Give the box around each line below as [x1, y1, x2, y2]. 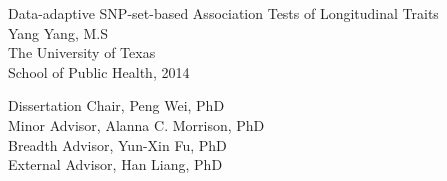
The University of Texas [8, 42, 156, 63]
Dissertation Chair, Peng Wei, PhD [8, 95, 225, 116]
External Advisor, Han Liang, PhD [8, 154, 223, 175]
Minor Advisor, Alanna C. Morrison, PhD [8, 114, 265, 135]
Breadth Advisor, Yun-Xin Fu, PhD [8, 134, 227, 155]
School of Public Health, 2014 [8, 61, 190, 82]
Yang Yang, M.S [8, 22, 108, 43]
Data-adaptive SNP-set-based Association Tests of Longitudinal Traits [8, 3, 439, 23]
